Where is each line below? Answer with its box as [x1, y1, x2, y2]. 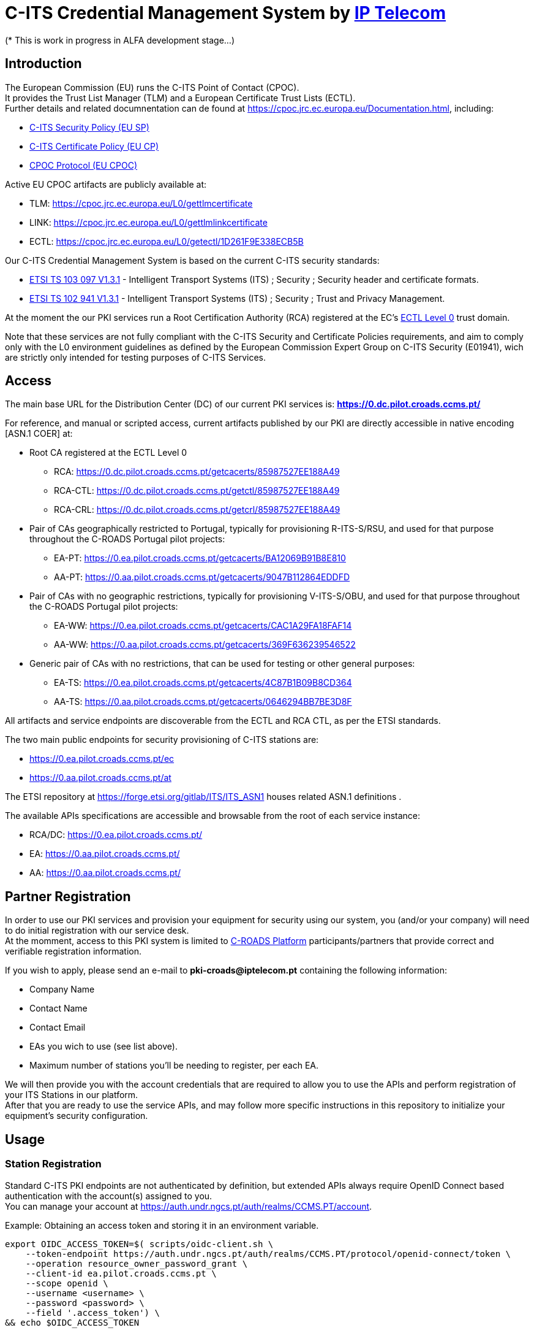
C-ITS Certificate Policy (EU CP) [29, 140, 159, 152]
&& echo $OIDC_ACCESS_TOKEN [5, 1317, 140, 1327]
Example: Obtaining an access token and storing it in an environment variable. [5, 1220, 319, 1231]
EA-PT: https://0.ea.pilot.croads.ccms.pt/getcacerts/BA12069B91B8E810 [54, 553, 346, 564]
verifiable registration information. [5, 946, 142, 957]
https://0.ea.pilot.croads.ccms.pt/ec [29, 753, 175, 764]
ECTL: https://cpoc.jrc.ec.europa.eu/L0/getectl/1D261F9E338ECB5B [29, 236, 304, 247]
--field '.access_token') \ [25, 1307, 160, 1318]
